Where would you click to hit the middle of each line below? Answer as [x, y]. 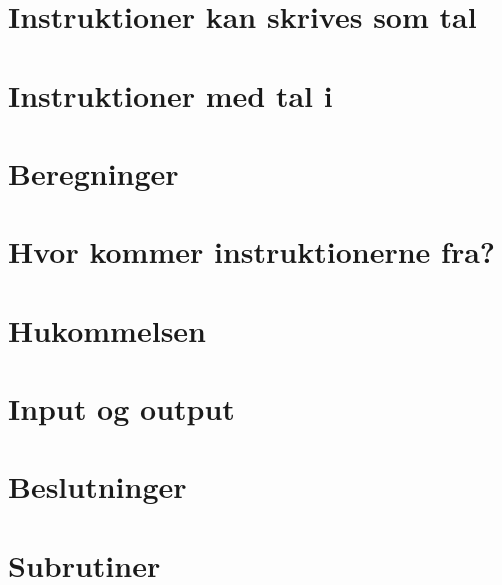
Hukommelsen [107, 329]
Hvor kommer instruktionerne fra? [252, 251]
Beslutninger [97, 486]
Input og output [121, 408]
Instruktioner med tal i [170, 94]
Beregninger [93, 172]
